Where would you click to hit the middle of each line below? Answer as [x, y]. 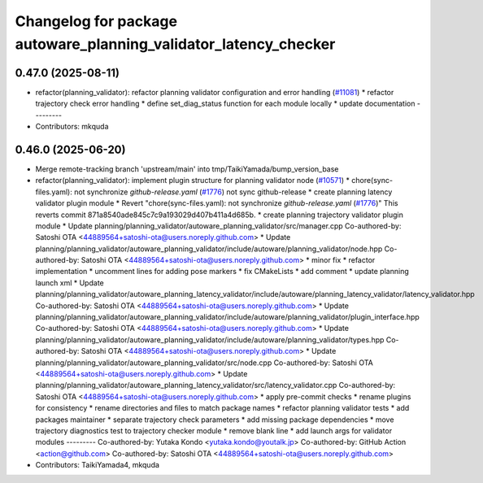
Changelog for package [96, 21]
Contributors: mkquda [72, 127]
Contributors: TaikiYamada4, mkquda [98, 465]
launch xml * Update [70, 283]
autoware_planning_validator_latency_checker [175, 44]
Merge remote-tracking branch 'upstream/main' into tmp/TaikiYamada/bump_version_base [187, 169]
